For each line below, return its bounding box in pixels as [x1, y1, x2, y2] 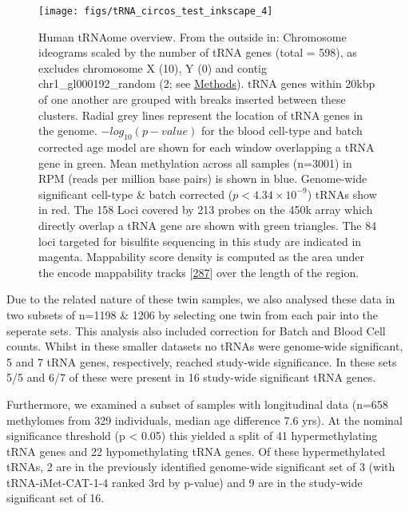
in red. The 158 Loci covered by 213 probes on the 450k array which [38, 201, 373, 218]
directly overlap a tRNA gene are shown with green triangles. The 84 [38, 216, 377, 233]
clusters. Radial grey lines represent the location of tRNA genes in [38, 106, 363, 123]
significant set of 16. [6, 489, 105, 506]
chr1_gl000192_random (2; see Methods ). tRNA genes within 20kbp [38, 75, 375, 92]
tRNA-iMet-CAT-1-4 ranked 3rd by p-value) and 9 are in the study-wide [6, 473, 363, 490]
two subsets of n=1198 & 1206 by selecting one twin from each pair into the [6, 306, 379, 323]
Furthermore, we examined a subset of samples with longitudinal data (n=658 [6, 395, 388, 412]
